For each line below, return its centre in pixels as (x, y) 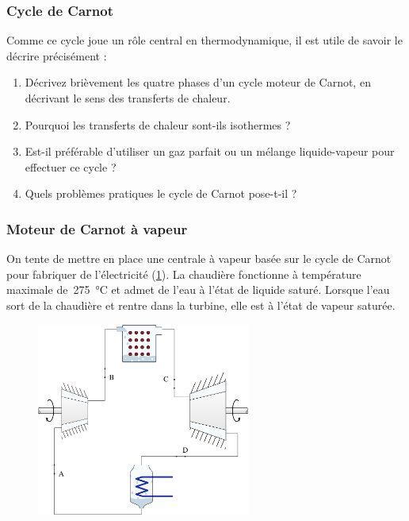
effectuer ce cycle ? (71, 166)
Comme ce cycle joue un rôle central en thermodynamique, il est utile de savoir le (204, 40)
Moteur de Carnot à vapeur (97, 228)
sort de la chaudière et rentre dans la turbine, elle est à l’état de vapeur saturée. (201, 305)
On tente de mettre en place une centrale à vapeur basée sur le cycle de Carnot (199, 259)
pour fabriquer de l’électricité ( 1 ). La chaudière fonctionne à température (184, 274)
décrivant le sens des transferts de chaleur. (128, 98)
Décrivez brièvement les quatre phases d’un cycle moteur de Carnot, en (198, 82)
